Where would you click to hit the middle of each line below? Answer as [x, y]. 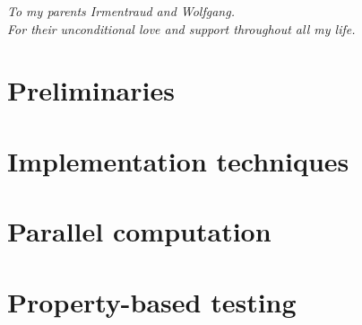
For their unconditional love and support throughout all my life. [181, 28]
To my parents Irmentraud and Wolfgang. [121, 11]
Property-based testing [152, 301]
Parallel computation [139, 231]
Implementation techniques [178, 160]
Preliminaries [91, 90]
